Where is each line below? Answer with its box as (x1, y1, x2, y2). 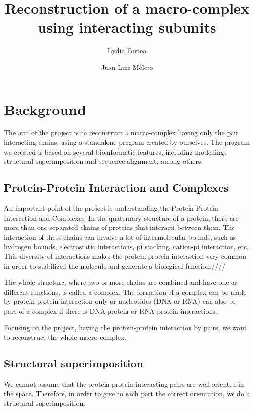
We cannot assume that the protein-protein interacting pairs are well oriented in (4, 378, 244, 388)
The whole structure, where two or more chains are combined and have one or (4, 277, 237, 287)
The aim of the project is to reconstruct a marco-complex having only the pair (4, 127, 239, 137)
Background (4, 99, 86, 119)
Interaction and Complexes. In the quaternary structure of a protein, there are (4, 212, 239, 223)
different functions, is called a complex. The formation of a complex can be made (4, 286, 247, 297)
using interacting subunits (38, 17, 216, 37)
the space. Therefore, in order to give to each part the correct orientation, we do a (4, 388, 250, 398)
